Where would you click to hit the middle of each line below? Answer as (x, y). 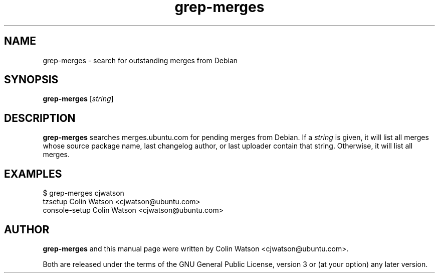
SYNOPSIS (31, 80)
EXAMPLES (33, 174)
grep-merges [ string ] (78, 99)
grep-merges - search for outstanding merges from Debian (140, 60)
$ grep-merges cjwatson (83, 193)
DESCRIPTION (40, 118)
